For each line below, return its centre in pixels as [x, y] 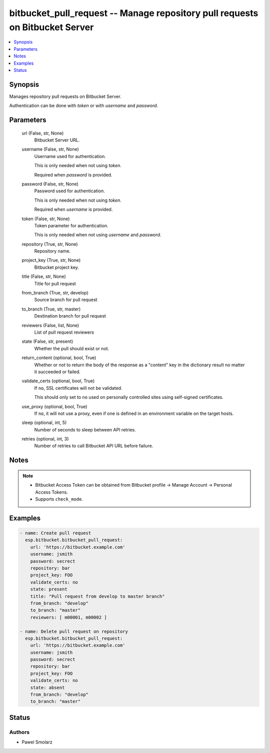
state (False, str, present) [47, 342]
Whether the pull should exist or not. [72, 348]
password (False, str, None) [50, 184]
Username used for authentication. [70, 156]
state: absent [47, 688]
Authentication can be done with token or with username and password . [84, 106]
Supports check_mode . [59, 499]
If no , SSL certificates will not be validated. [78, 388]
